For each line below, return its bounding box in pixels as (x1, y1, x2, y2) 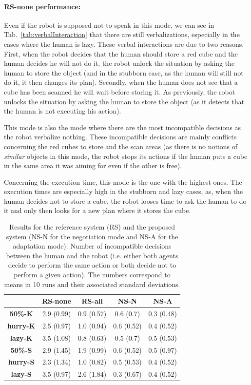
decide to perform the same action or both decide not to (8, 260, 176, 270)
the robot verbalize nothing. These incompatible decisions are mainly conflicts (4, 132, 237, 142)
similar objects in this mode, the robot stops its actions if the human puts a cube (4, 151, 248, 161)
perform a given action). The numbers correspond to (14, 269, 171, 280)
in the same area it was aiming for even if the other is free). (4, 160, 182, 171)
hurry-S (8, 357, 35, 367)
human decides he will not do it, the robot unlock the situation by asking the (4, 58, 235, 68)
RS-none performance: (4, 1, 81, 11)
